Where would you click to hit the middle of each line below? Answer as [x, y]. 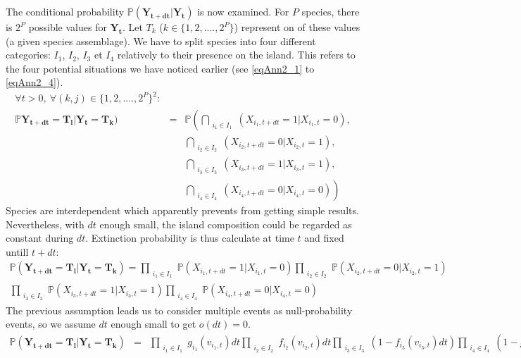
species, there [331, 11]
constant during [40, 238]
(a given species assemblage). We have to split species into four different [161, 41]
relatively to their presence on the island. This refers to [236, 55]
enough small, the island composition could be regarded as [226, 224]
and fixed [324, 238]
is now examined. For [243, 11]
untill [17, 251]
